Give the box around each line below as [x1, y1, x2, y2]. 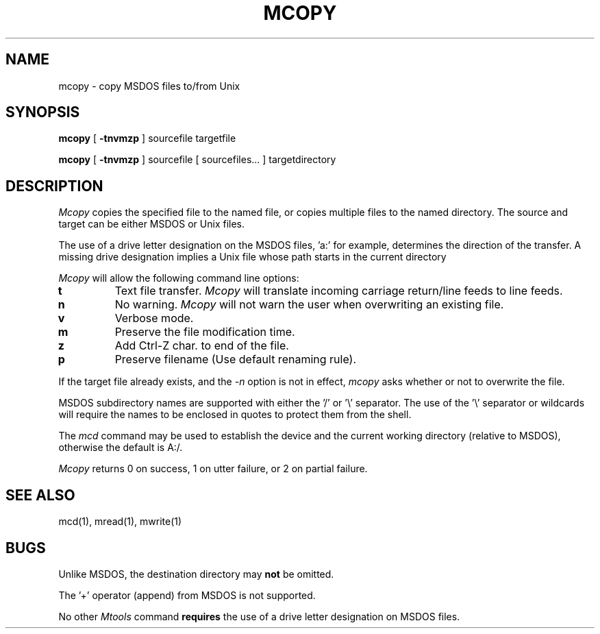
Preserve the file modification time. [114, 325, 295, 339]
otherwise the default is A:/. [58, 441, 183, 454]
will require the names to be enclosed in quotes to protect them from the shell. [58, 409, 412, 421]
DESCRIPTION [5, 177, 103, 195]
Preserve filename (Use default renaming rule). [114, 352, 356, 367]
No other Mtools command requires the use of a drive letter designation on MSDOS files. [58, 610, 460, 622]
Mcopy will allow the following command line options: [58, 272, 299, 284]
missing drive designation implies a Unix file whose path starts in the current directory [58, 251, 447, 263]
